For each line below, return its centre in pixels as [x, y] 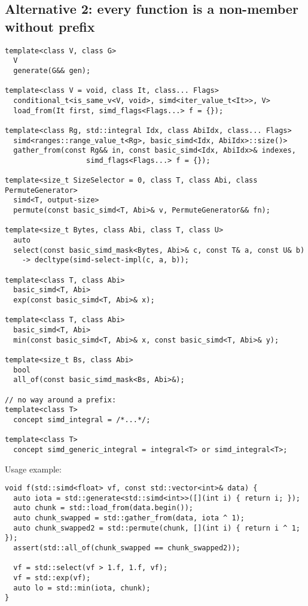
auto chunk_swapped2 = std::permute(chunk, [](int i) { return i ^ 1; [157, 528]
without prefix [50, 26]
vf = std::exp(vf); [52, 578]
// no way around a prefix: [61, 400]
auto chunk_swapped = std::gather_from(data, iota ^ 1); [129, 518]
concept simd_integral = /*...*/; [82, 419]
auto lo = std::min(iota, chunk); [82, 588]
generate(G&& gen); [52, 70]
